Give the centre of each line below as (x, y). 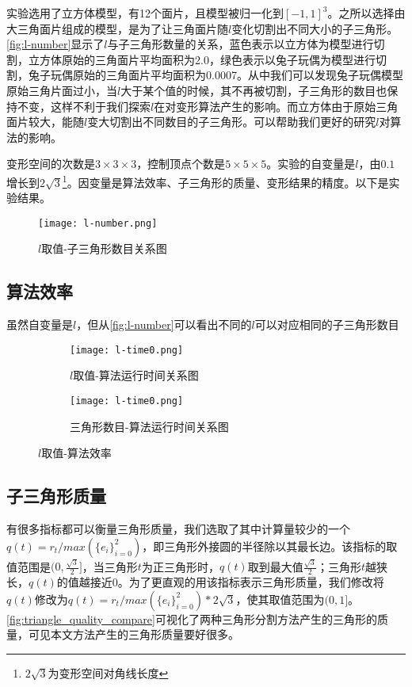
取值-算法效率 (76, 453)
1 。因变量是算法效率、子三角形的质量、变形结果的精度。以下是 (225, 181)
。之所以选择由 (366, 13)
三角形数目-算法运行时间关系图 (149, 426)
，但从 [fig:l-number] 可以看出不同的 (164, 324)
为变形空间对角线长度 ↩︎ (108, 673)
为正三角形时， (180, 566)
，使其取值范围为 (280, 599)
